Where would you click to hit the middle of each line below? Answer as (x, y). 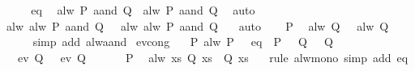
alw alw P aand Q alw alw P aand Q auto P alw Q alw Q (197, 25)
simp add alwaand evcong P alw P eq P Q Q (183, 42)
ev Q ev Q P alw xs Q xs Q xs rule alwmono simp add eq (213, 57)
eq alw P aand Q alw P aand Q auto (143, 10)
